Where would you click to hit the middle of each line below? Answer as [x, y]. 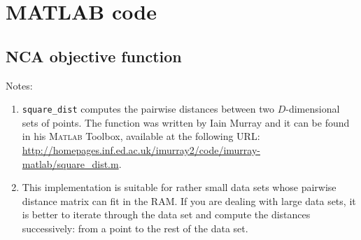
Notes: [19, 85]
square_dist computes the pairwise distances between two [148, 109]
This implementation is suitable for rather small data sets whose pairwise [179, 187]
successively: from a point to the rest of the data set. [135, 228]
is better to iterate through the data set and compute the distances [166, 214]
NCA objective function [94, 56]
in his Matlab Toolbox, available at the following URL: [141, 136]
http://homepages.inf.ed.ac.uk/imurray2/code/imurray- [141, 150]
